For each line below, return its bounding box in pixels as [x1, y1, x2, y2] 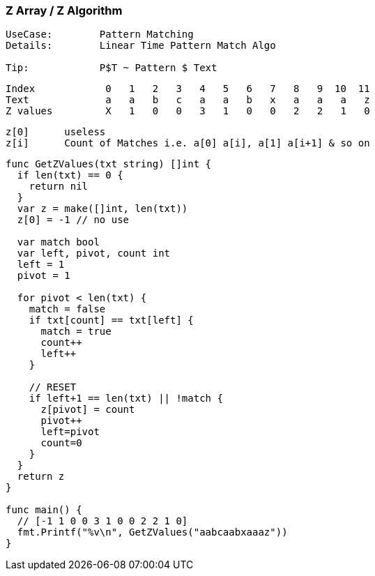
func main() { [6, 504, 82, 516]
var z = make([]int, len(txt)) [17, 203, 188, 215]
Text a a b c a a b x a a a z [6, 94, 370, 106]
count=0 [40, 437, 82, 449]
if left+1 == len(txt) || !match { [29, 393, 223, 404]
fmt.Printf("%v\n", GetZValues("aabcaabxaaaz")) [17, 526, 288, 538]
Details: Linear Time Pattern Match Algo [6, 40, 276, 52]
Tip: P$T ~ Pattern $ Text [6, 62, 217, 74]
